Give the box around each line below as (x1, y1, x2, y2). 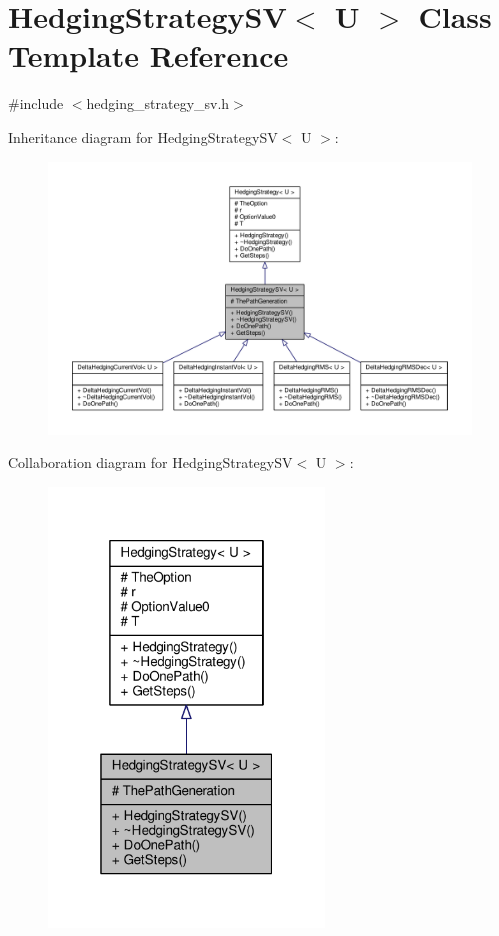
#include (8, 93, 64, 114)
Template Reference (8, 35, 289, 76)
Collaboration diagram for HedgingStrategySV (8, 452, 293, 473)
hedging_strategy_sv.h (86, 93, 230, 114)
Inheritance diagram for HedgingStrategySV (8, 126, 278, 147)
